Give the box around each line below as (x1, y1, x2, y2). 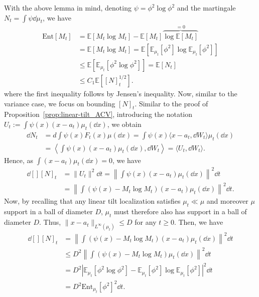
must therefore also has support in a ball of (114, 206, 247, 217)
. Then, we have (174, 217, 223, 227)
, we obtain (107, 118, 142, 129)
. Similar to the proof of (135, 98, 208, 108)
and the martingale (177, 3, 236, 13)
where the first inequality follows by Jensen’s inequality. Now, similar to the (4, 88, 237, 98)
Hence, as (4, 155, 34, 165)
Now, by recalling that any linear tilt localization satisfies (4, 196, 181, 206)
